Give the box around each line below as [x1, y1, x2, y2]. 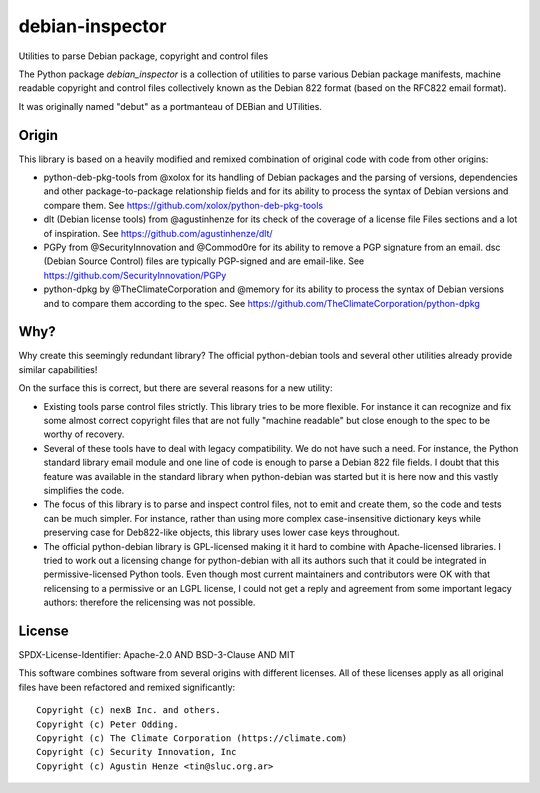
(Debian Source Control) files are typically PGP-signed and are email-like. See [43, 255, 365, 267]
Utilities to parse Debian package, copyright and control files [18, 50, 269, 62]
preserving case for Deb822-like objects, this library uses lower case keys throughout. [43, 526, 400, 539]
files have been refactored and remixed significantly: [18, 681, 236, 693]
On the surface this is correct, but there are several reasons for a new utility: [18, 382, 334, 394]
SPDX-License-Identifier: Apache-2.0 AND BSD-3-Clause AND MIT [18, 648, 295, 660]
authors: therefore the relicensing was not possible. [43, 596, 256, 609]
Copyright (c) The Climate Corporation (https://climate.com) [36, 732, 348, 744]
